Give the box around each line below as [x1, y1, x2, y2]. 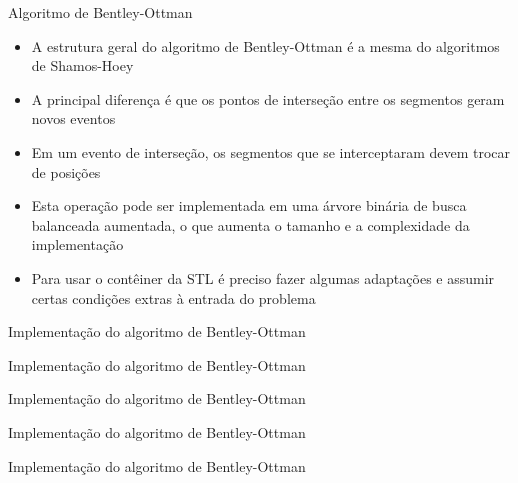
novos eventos [31, 108, 116, 129]
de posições [31, 161, 101, 182]
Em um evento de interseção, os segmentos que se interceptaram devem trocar [31, 141, 511, 162]
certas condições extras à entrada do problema [31, 287, 316, 308]
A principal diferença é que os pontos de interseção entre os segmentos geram [31, 88, 505, 109]
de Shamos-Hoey [31, 55, 134, 76]
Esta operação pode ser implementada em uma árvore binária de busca [31, 195, 467, 216]
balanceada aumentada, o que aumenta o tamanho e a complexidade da [31, 214, 470, 235]
